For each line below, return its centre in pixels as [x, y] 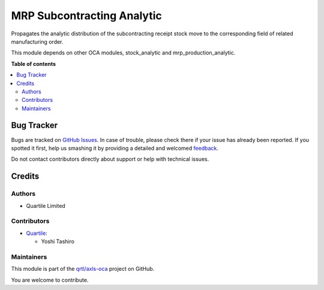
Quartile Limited [46, 206]
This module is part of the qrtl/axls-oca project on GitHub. [83, 269]
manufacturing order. [37, 41]
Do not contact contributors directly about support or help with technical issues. [110, 159]
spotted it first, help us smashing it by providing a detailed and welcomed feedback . [115, 148]
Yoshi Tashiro [58, 241]
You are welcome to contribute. [50, 280]
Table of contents [34, 64]
